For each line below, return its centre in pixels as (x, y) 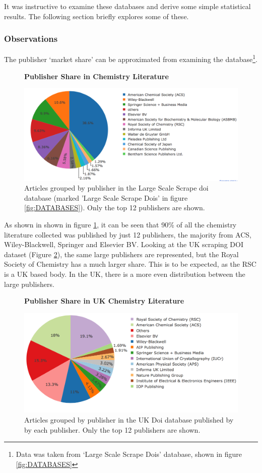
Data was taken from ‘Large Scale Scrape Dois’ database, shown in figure (129, 454)
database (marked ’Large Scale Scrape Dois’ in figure (106, 197)
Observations (31, 39)
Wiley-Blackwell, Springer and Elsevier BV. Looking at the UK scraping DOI (124, 244)
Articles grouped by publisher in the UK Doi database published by (129, 420)
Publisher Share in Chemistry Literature (96, 76)
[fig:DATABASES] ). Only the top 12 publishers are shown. (115, 208)
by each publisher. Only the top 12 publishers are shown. (112, 429)
